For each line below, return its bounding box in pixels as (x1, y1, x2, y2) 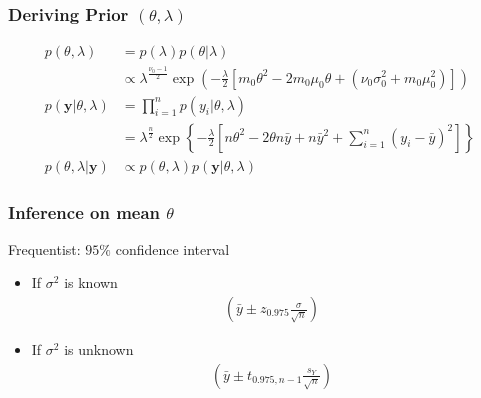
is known (64, 272, 118, 293)
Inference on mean (8, 199, 161, 224)
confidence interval (115, 238, 230, 259)
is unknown (64, 339, 134, 360)
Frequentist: (8, 238, 81, 259)
